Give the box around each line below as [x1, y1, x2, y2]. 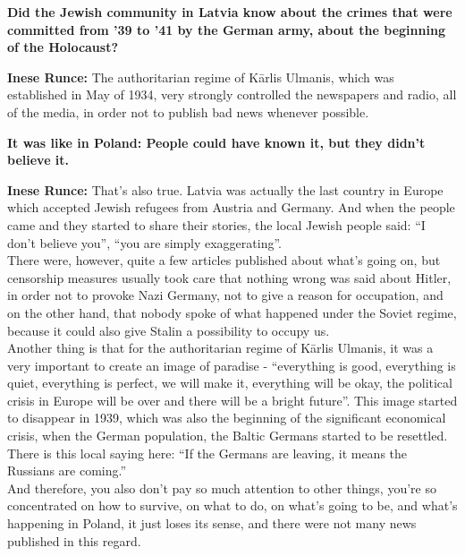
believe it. [7, 150, 70, 169]
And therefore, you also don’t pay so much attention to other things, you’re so [7, 478, 436, 497]
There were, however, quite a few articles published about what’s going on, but [7, 251, 441, 269]
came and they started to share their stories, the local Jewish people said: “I [7, 215, 426, 234]
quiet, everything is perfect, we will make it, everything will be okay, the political [7, 373, 452, 392]
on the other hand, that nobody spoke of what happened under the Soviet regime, [7, 303, 457, 321]
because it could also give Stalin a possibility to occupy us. [7, 321, 330, 339]
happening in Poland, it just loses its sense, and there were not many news [7, 514, 417, 533]
